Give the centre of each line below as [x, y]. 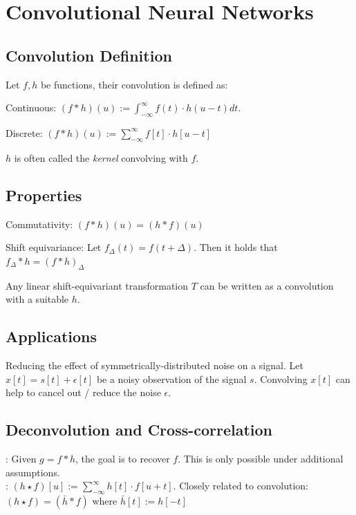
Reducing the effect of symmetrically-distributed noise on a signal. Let [154, 365]
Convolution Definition [89, 55]
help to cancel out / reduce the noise [83, 392]
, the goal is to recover [123, 458]
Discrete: [24, 132]
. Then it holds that [236, 247]
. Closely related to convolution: [241, 486]
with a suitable [37, 299]
